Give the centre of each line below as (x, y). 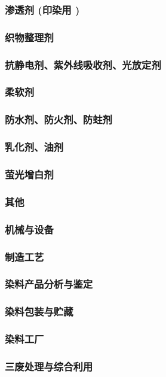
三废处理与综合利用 (49, 366)
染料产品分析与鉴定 (49, 284)
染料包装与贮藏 (39, 311)
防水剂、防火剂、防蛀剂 (59, 119)
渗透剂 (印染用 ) (42, 9)
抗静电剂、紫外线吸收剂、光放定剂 (83, 64)
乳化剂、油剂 (34, 147)
